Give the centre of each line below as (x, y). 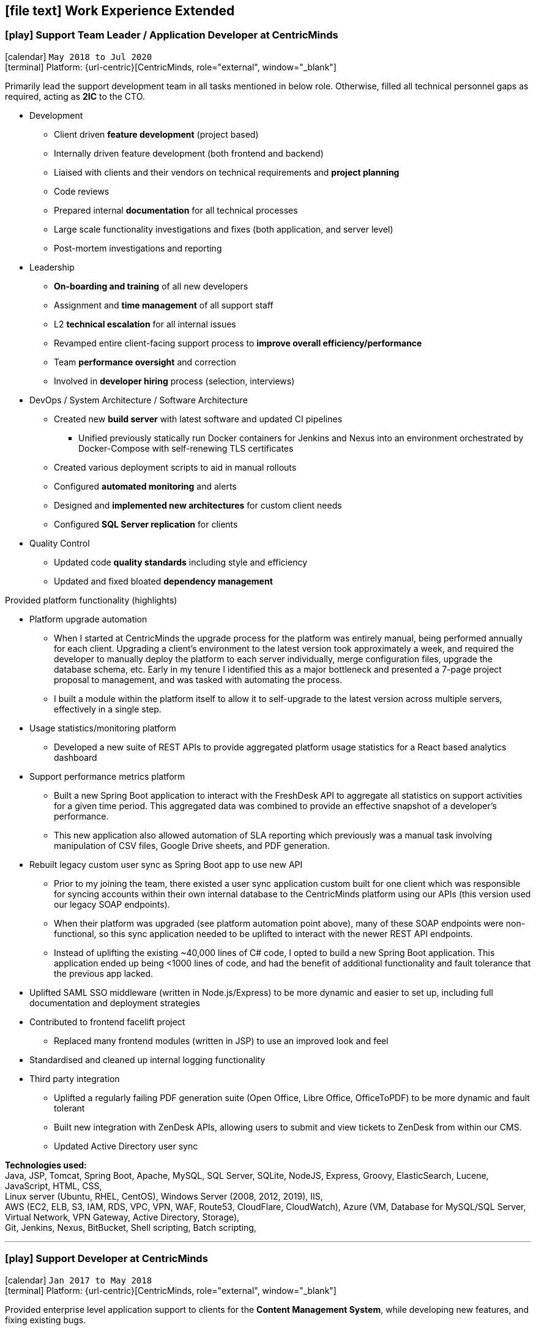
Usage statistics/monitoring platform (103, 728)
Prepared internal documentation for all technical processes (176, 210)
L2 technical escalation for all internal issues (145, 324)
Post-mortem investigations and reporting (138, 248)
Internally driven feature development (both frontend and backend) (189, 153)
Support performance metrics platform (107, 776)
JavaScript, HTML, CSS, (54, 1186)
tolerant (69, 1108)
